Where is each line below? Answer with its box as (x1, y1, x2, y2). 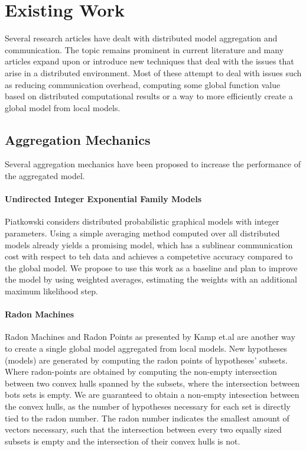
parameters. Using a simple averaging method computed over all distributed (5, 227, 280, 239)
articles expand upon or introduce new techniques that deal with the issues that (5, 55, 294, 67)
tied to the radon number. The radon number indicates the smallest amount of (5, 411, 289, 424)
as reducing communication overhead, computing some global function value (5, 78, 281, 90)
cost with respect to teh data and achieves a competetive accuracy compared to (5, 250, 293, 262)
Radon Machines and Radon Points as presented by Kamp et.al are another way (5, 330, 295, 343)
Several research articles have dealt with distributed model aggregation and (5, 32, 278, 44)
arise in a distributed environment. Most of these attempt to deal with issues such (5, 66, 302, 79)
